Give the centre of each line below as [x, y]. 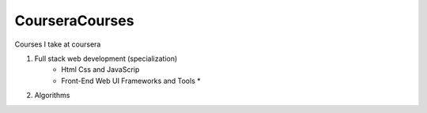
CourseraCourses [74, 21]
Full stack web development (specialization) [106, 58]
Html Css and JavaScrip [100, 70]
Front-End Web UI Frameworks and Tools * [131, 81]
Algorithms [52, 96]
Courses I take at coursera [58, 44]
